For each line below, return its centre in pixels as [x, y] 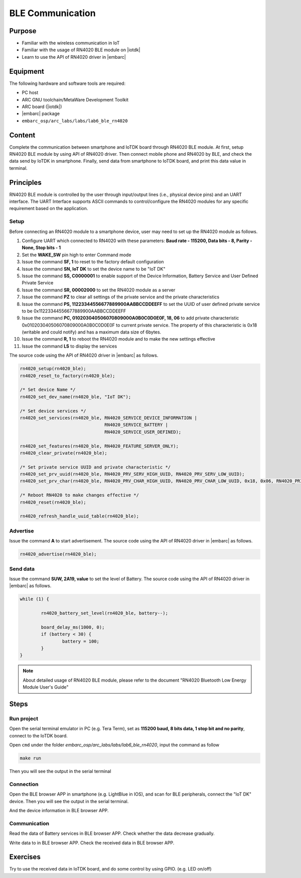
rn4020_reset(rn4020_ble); [53, 502]
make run [31, 758]
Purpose [23, 31]
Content [22, 135]
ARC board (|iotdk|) [42, 106]
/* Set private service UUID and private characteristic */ [95, 467]
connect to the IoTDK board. [38, 735]
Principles [26, 183]
